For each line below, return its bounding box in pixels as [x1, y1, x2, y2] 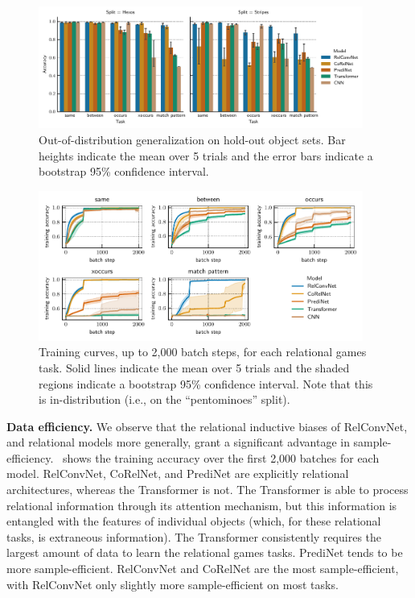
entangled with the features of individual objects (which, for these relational [6, 513, 381, 529]
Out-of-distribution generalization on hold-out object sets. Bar [39, 131, 346, 148]
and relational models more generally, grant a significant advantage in [6, 434, 350, 451]
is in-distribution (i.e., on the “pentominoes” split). [39, 391, 290, 408]
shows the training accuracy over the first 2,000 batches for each [62, 449, 380, 466]
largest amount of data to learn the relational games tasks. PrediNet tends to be [6, 544, 403, 561]
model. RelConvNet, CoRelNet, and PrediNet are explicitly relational [6, 465, 349, 482]
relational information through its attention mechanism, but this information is [6, 496, 397, 513]
